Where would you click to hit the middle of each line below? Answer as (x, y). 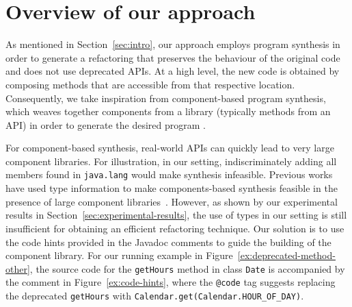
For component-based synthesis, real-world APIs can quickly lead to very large (170, 148)
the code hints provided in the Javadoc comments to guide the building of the (168, 242)
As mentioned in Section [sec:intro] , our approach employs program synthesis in (173, 44)
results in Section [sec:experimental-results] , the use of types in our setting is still (176, 215)
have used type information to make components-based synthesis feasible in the (172, 188)
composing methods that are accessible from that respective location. (150, 84)
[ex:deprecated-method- (286, 255)
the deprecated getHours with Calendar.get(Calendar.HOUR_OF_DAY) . (155, 295)
